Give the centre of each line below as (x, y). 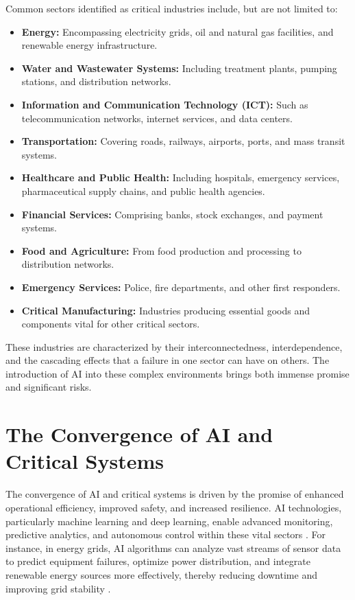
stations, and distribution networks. (96, 81)
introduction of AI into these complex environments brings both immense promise (177, 373)
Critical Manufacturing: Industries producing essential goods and (166, 310)
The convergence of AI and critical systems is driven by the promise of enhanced (175, 494)
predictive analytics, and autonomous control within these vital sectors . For (166, 534)
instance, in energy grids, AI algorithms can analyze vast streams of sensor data (173, 547)
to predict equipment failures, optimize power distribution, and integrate (158, 561)
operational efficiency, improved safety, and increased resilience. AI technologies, (174, 507)
